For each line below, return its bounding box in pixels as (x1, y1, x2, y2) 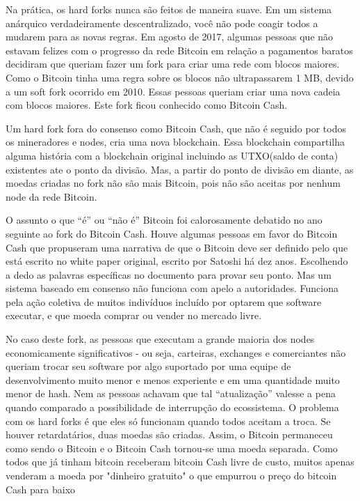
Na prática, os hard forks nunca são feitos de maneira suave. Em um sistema (6, 2, 332, 16)
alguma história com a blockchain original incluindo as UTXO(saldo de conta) (6, 148, 338, 162)
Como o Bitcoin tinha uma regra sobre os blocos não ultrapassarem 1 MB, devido (6, 70, 354, 84)
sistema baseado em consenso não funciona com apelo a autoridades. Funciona (6, 281, 339, 295)
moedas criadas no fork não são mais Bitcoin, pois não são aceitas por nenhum (6, 176, 341, 190)
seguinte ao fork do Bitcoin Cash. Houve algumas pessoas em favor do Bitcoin (6, 226, 338, 240)
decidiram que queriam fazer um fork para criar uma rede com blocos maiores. (6, 56, 340, 71)
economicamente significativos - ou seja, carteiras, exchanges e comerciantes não (6, 345, 346, 360)
